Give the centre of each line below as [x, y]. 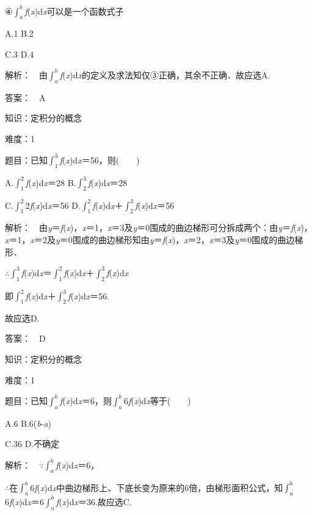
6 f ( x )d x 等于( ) [157, 400]
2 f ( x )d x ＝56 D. [53, 205]
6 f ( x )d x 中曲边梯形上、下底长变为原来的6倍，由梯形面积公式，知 [157, 487]
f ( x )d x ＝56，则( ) [100, 160]
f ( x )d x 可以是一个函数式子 [74, 11]
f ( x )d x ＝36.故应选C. [94, 501]
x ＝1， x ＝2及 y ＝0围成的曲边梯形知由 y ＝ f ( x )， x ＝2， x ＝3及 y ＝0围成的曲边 [150, 240]
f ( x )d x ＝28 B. [51, 182]
